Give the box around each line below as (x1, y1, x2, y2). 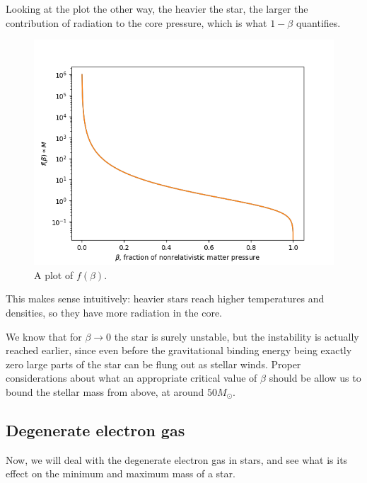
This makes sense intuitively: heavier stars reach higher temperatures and (6, 291, 325, 306)
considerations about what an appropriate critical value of (6, 370, 257, 385)
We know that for (6, 329, 82, 343)
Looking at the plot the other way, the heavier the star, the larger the (6, 1, 308, 16)
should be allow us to (269, 370, 361, 385)
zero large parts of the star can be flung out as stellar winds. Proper (6, 356, 301, 371)
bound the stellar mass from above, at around (6, 384, 204, 399)
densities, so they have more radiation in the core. (6, 305, 222, 319)
